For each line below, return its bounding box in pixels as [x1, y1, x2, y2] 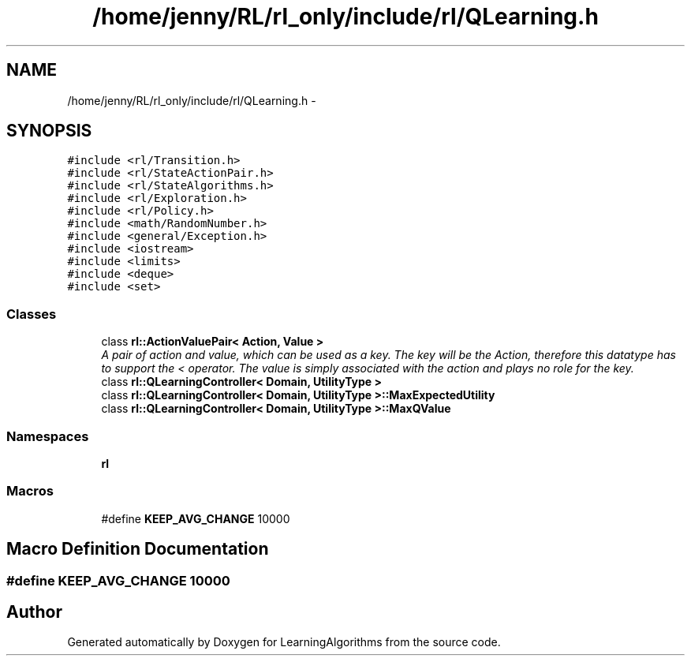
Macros [6, 483, 54, 499]
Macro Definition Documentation [6, 539, 269, 559]
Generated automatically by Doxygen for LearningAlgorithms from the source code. [67, 635, 501, 649]
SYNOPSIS [6, 121, 92, 141]
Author [6, 601, 62, 622]
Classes [6, 305, 57, 322]
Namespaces [6, 428, 89, 444]
